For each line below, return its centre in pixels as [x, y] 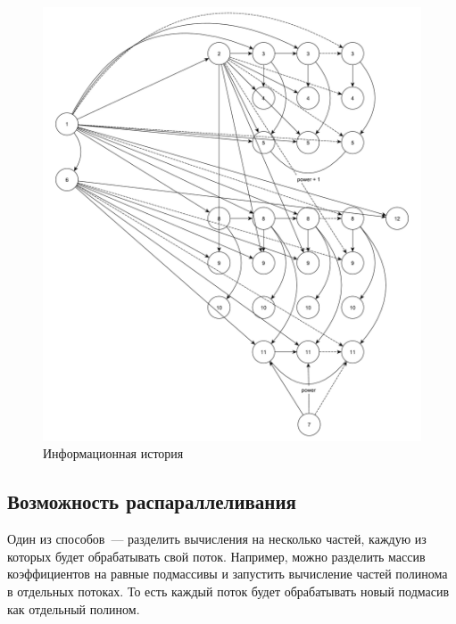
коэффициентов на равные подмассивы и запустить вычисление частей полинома [228, 574]
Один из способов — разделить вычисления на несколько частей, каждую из [217, 539]
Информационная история [113, 453]
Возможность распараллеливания [152, 501]
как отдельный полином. [74, 608]
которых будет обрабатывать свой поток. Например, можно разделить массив [216, 556]
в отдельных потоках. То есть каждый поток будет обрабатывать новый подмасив [228, 591]
